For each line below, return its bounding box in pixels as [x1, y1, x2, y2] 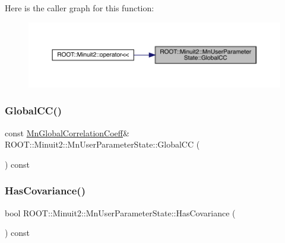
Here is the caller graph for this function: [5, 2, 154, 14]
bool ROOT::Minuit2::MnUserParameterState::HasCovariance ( [5, 206, 236, 219]
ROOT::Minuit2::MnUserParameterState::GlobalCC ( [5, 138, 200, 151]
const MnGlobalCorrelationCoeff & [5, 126, 129, 139]
